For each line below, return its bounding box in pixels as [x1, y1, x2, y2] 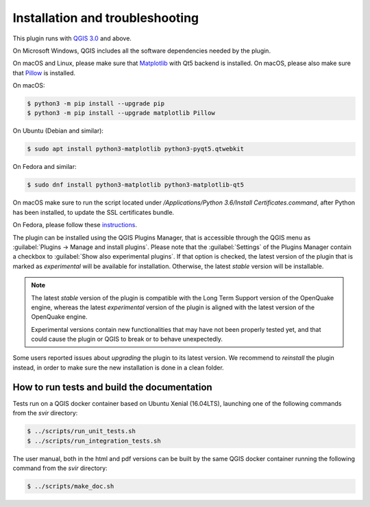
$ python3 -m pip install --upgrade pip [27, 100, 164, 107]
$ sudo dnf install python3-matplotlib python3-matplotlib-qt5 [27, 181, 245, 189]
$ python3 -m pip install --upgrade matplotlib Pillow [27, 109, 215, 117]
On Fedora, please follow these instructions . [12, 221, 137, 229]
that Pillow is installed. [12, 68, 75, 77]
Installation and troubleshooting [12, 10, 199, 25]
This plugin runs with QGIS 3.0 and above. [12, 34, 132, 42]
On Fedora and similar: [12, 163, 77, 171]
